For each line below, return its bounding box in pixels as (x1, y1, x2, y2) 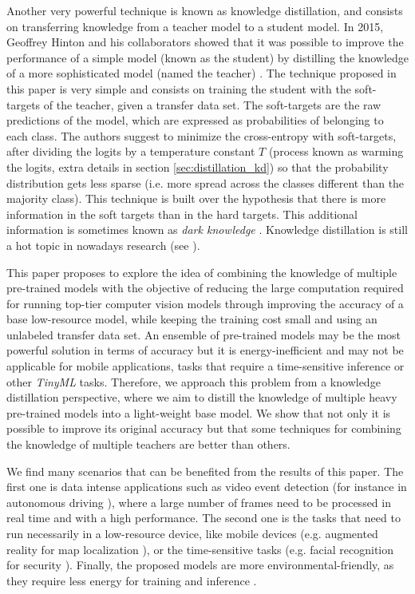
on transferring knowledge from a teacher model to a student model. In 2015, (6, 18, 384, 34)
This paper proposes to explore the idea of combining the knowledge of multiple (6, 263, 397, 280)
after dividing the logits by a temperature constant (6, 143, 255, 160)
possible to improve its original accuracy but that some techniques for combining (6, 420, 401, 437)
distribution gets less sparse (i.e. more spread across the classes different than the (6, 174, 405, 191)
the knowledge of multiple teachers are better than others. (6, 436, 290, 453)
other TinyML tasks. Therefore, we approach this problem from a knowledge (6, 373, 381, 390)
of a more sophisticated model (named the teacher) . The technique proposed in (6, 65, 397, 81)
